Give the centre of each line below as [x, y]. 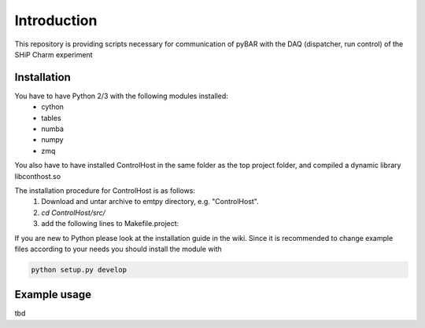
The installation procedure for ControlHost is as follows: [105, 190]
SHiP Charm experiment [54, 54]
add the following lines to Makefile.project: [110, 224]
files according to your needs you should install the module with [118, 249]
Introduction [56, 20]
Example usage [53, 295]
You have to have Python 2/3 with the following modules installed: [121, 96]
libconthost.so [38, 176]
